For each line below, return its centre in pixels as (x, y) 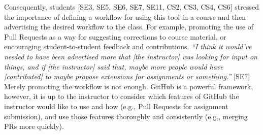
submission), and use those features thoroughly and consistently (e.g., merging (126, 116)
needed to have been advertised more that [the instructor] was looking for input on (131, 56)
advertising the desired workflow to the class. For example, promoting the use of (129, 27)
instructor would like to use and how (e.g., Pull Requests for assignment (116, 106)
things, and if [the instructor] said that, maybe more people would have (114, 66)
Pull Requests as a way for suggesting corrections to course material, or (115, 36)
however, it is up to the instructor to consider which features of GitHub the (122, 96)
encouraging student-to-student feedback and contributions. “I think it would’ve (128, 46)
